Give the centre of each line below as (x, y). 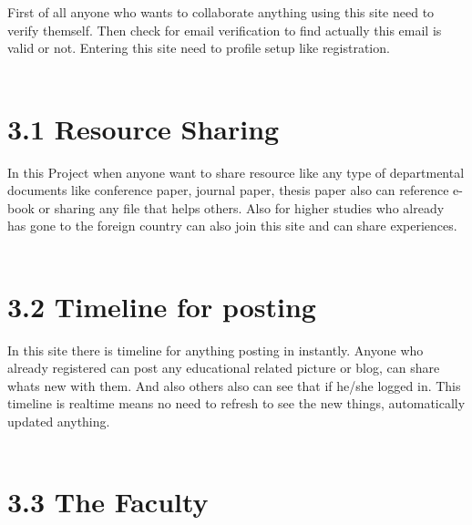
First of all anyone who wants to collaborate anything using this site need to (221, 12)
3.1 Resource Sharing (144, 128)
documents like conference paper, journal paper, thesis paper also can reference (228, 190)
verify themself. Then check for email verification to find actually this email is (225, 30)
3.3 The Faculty (108, 502)
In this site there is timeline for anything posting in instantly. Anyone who (215, 350)
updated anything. (59, 421)
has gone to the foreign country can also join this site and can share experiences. (232, 226)
